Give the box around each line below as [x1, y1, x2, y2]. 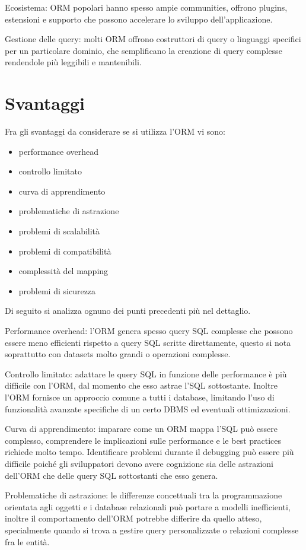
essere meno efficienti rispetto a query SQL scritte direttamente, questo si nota [5, 336, 291, 348]
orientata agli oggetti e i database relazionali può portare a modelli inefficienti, [5, 500, 291, 513]
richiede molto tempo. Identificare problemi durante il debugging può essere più [5, 446, 294, 458]
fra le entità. [5, 535, 50, 548]
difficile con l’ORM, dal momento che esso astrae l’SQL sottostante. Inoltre [5, 379, 278, 392]
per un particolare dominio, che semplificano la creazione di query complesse [5, 44, 282, 56]
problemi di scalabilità [18, 225, 100, 237]
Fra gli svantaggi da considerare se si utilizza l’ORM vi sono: [5, 125, 225, 138]
